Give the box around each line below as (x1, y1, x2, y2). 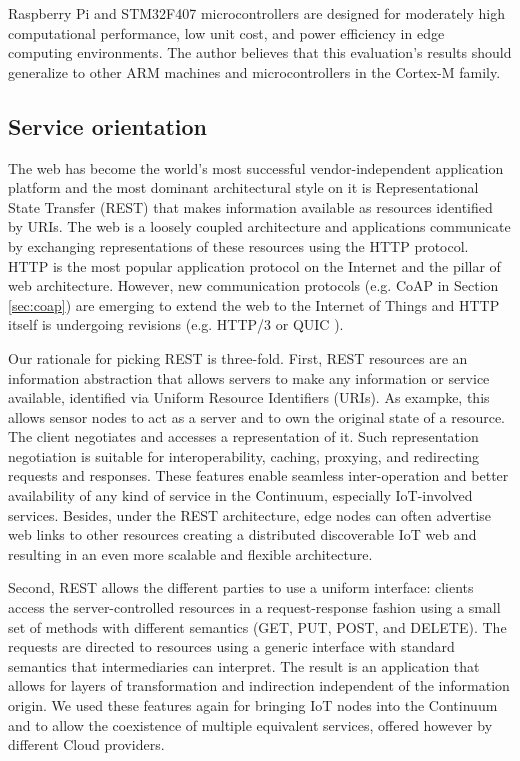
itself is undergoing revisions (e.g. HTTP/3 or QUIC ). (8, 314, 344, 335)
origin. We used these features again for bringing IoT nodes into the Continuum (8, 695, 498, 716)
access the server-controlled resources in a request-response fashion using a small (8, 597, 501, 618)
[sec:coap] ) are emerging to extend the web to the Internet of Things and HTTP (8, 294, 500, 315)
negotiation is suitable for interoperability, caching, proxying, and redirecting (8, 445, 480, 466)
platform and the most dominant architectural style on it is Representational (8, 177, 479, 198)
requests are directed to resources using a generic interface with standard (8, 636, 455, 657)
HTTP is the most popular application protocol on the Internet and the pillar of (8, 255, 501, 276)
